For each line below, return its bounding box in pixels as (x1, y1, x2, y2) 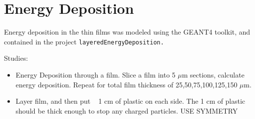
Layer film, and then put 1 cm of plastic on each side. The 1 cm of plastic (15, 96, 245, 106)
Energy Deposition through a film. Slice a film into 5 (15, 69, 176, 79)
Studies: (4, 53, 28, 63)
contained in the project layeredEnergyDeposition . (4, 36, 164, 46)
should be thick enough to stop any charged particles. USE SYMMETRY (15, 105, 238, 116)
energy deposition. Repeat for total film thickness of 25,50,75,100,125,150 (15, 79, 238, 89)
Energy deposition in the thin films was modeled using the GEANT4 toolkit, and (4, 27, 251, 37)
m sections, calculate (182, 69, 245, 79)
